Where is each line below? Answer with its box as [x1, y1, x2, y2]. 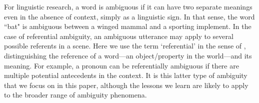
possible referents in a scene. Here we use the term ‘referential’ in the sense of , [4, 40, 246, 51]
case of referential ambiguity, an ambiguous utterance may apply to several [4, 30, 233, 41]
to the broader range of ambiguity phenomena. [4, 89, 147, 100]
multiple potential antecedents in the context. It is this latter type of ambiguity [4, 70, 247, 80]
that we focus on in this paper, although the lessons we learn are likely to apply [4, 79, 248, 90]
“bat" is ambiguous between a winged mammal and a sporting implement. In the [4, 21, 251, 31]
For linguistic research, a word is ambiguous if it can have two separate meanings [4, 1, 252, 11]
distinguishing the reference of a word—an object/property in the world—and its [4, 50, 252, 60]
